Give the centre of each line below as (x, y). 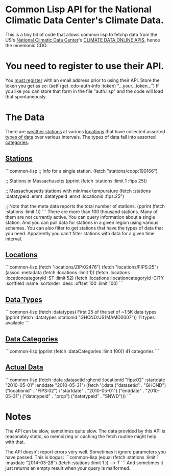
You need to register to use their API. (85, 66)
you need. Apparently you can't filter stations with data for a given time (80, 233)
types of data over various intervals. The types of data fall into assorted (81, 137)
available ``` (17, 323)
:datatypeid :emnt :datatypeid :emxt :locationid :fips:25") (65, 196)
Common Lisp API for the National (78, 9)
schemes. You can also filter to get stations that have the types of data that (84, 228)
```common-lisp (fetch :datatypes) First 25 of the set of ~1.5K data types (81, 312)
